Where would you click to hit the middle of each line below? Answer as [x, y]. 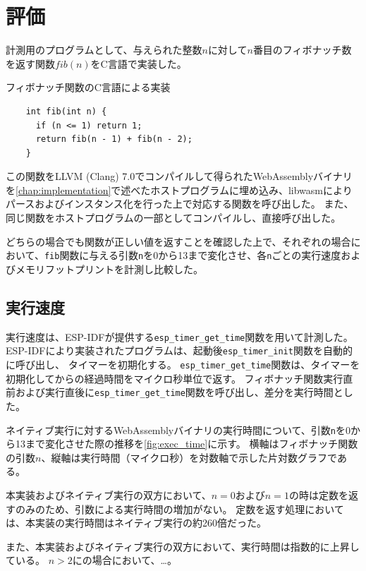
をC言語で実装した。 [139, 63]
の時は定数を [318, 494]
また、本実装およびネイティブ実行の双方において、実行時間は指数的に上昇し [183, 546]
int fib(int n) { [66, 111]
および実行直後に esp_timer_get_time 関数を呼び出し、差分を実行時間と [179, 392]
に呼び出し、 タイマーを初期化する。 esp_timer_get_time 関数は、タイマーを [183, 365]
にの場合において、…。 [124, 560]
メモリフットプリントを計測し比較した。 [109, 269]
